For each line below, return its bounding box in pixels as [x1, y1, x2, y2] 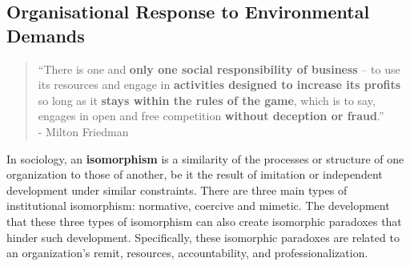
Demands [6, 22, 85, 47]
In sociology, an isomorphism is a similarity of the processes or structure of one [6, 150, 404, 167]
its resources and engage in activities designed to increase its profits [38, 76, 400, 93]
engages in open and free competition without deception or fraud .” [38, 107, 384, 124]
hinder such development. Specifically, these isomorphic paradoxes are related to [6, 228, 400, 245]
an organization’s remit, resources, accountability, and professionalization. [6, 244, 368, 261]
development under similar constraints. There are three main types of [6, 181, 348, 198]
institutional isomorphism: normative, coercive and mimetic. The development [6, 197, 390, 214]
